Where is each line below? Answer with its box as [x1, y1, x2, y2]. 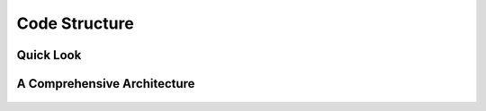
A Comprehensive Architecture [16, 76, 195, 91]
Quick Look [16, 47, 82, 63]
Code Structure [16, 13, 134, 33]
